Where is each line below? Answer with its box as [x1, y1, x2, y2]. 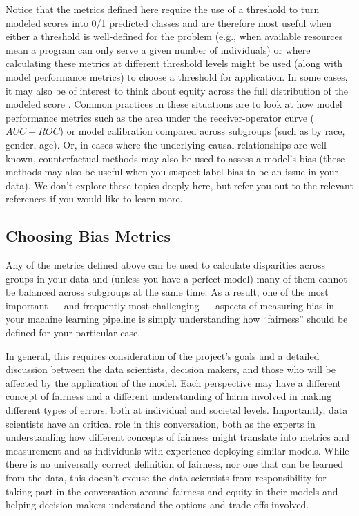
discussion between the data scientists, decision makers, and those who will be [6, 362, 336, 376]
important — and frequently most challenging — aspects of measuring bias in [6, 298, 335, 312]
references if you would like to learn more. [6, 191, 183, 206]
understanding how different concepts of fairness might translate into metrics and [6, 430, 350, 444]
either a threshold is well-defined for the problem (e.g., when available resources [6, 29, 343, 44]
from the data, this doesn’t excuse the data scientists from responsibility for [6, 470, 327, 485]
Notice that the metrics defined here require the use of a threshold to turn [6, 2, 320, 16]
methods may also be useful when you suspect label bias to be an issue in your [6, 164, 339, 179]
